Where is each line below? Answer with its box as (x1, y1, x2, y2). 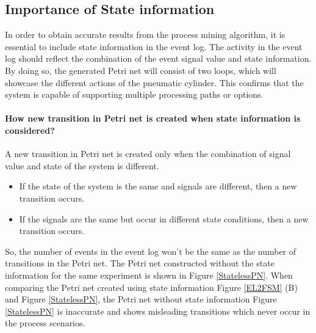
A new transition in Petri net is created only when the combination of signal (5, 147, 291, 160)
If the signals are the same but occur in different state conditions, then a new (19, 212, 309, 225)
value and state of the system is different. (5, 159, 159, 172)
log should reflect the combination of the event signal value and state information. (5, 52, 312, 65)
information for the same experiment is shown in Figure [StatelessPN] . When (5, 268, 293, 281)
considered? (5, 123, 55, 136)
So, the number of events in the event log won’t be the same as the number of (5, 244, 296, 257)
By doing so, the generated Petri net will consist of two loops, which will (5, 64, 276, 76)
